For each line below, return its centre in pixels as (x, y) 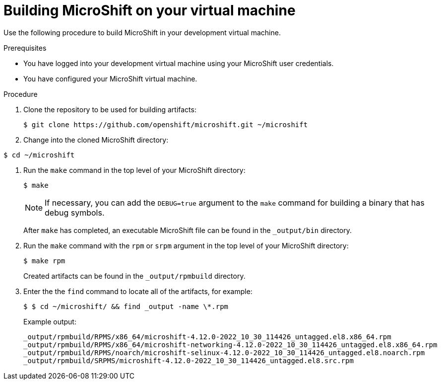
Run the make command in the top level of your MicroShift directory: (134, 170)
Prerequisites (25, 48)
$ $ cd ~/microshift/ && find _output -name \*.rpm (126, 306)
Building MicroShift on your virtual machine (150, 10)
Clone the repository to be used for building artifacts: (110, 109)
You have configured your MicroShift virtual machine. (110, 78)
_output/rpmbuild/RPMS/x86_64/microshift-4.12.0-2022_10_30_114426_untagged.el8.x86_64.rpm (207, 337)
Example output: (50, 321)
